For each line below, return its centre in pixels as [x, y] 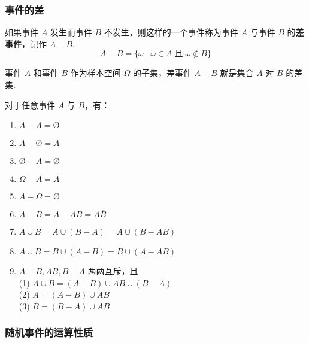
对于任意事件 [30, 104]
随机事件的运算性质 [49, 333]
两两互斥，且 [113, 271]
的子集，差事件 [162, 73]
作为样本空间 [96, 73]
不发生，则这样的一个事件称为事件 [171, 32]
